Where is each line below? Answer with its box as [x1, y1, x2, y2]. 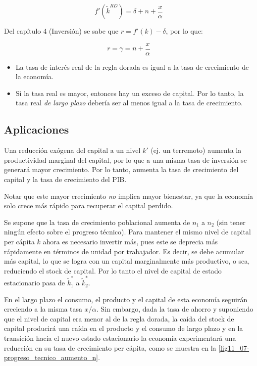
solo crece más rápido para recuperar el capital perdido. [4, 200, 173, 211]
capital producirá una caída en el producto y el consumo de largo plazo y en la [4, 323, 243, 333]
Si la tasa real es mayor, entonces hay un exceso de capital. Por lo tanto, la [15, 88, 244, 98]
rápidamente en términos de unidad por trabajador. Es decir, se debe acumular [4, 246, 244, 256]
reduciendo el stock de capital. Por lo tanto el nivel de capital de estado [4, 265, 222, 275]
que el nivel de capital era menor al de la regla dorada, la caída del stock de [4, 313, 234, 323]
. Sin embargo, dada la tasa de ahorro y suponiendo [96, 304, 254, 314]
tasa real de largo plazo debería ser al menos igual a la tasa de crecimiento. [15, 97, 243, 108]
